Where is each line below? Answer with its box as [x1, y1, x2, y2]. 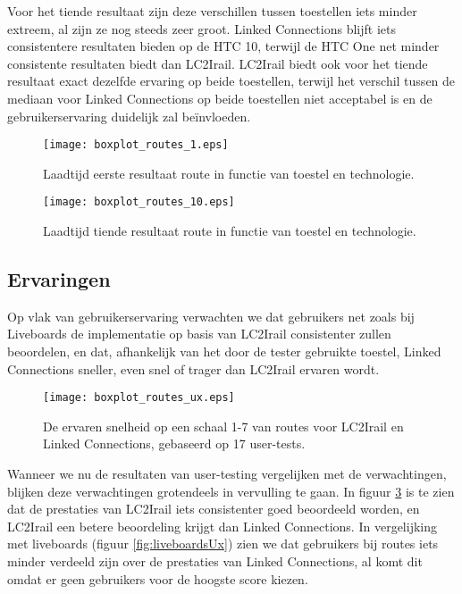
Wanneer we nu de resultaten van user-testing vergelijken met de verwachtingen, [7, 464, 447, 483]
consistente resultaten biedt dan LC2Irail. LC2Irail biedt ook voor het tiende [7, 54, 428, 72]
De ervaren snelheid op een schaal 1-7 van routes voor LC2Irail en [43, 416, 404, 435]
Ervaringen [7, 265, 111, 293]
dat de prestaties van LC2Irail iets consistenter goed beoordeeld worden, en [7, 499, 420, 518]
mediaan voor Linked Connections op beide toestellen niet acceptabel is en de [7, 88, 433, 107]
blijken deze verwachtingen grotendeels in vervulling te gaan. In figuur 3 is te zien [7, 481, 455, 500]
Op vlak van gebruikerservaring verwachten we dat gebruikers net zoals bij [7, 306, 415, 325]
